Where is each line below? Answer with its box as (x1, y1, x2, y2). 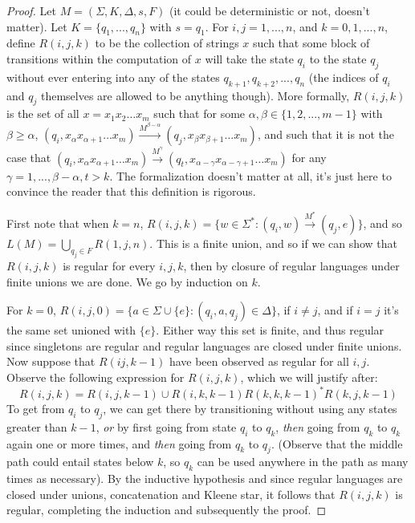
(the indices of (308, 68, 379, 85)
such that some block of (253, 34, 370, 51)
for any (291, 149, 327, 166)
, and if (317, 302, 353, 318)
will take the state (205, 50, 294, 67)
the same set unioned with (6, 322, 136, 339)
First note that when (6, 215, 109, 232)
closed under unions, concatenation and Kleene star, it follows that (6, 485, 336, 502)
